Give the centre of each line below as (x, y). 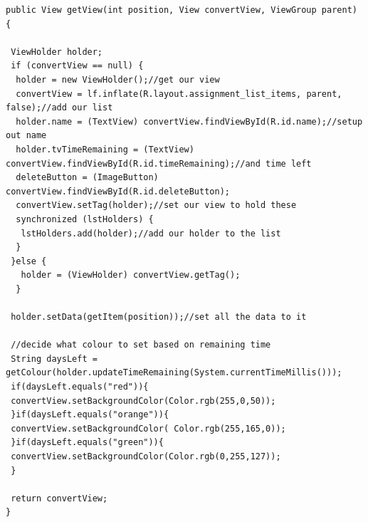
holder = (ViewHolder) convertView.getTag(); (131, 275)
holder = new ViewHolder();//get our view (118, 79)
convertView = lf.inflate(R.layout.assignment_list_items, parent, (179, 94)
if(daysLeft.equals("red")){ (80, 387)
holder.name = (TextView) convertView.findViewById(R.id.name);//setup (189, 121)
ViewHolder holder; (57, 52)
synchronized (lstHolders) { (85, 219)
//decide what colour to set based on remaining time (141, 345)
